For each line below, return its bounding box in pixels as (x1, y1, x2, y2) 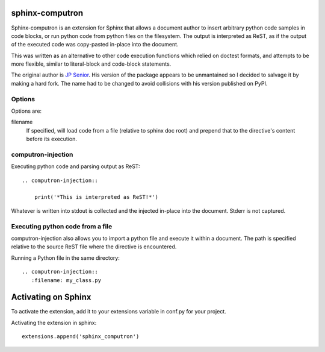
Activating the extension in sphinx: (11, 319, 97, 326)
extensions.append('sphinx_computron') (22, 333, 140, 340)
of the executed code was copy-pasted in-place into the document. (11, 41, 179, 48)
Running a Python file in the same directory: (11, 254, 120, 262)
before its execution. (26, 136, 78, 143)
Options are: (11, 107, 42, 115)
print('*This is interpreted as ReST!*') (34, 193, 159, 201)
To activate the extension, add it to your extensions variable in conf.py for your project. (11, 308, 227, 315)
